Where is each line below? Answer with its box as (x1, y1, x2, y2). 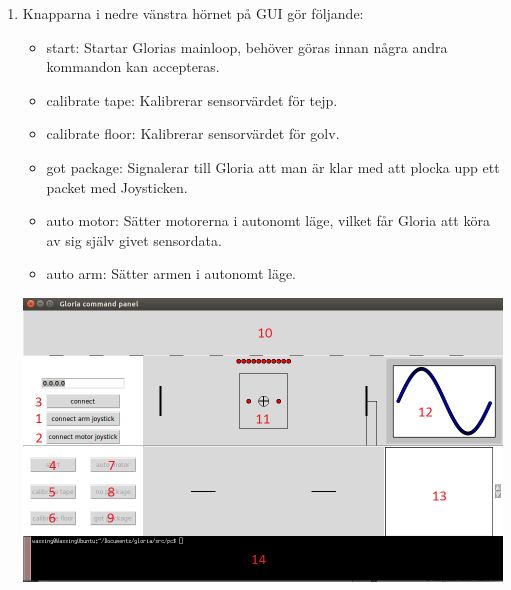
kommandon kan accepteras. (46, 56, 220, 77)
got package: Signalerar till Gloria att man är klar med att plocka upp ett (46, 156, 500, 177)
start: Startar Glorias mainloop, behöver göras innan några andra (46, 36, 448, 57)
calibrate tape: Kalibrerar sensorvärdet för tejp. (46, 89, 338, 110)
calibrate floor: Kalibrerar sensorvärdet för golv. (46, 123, 340, 144)
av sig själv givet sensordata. (46, 229, 222, 250)
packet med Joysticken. (46, 176, 188, 197)
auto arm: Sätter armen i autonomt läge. (46, 263, 296, 284)
